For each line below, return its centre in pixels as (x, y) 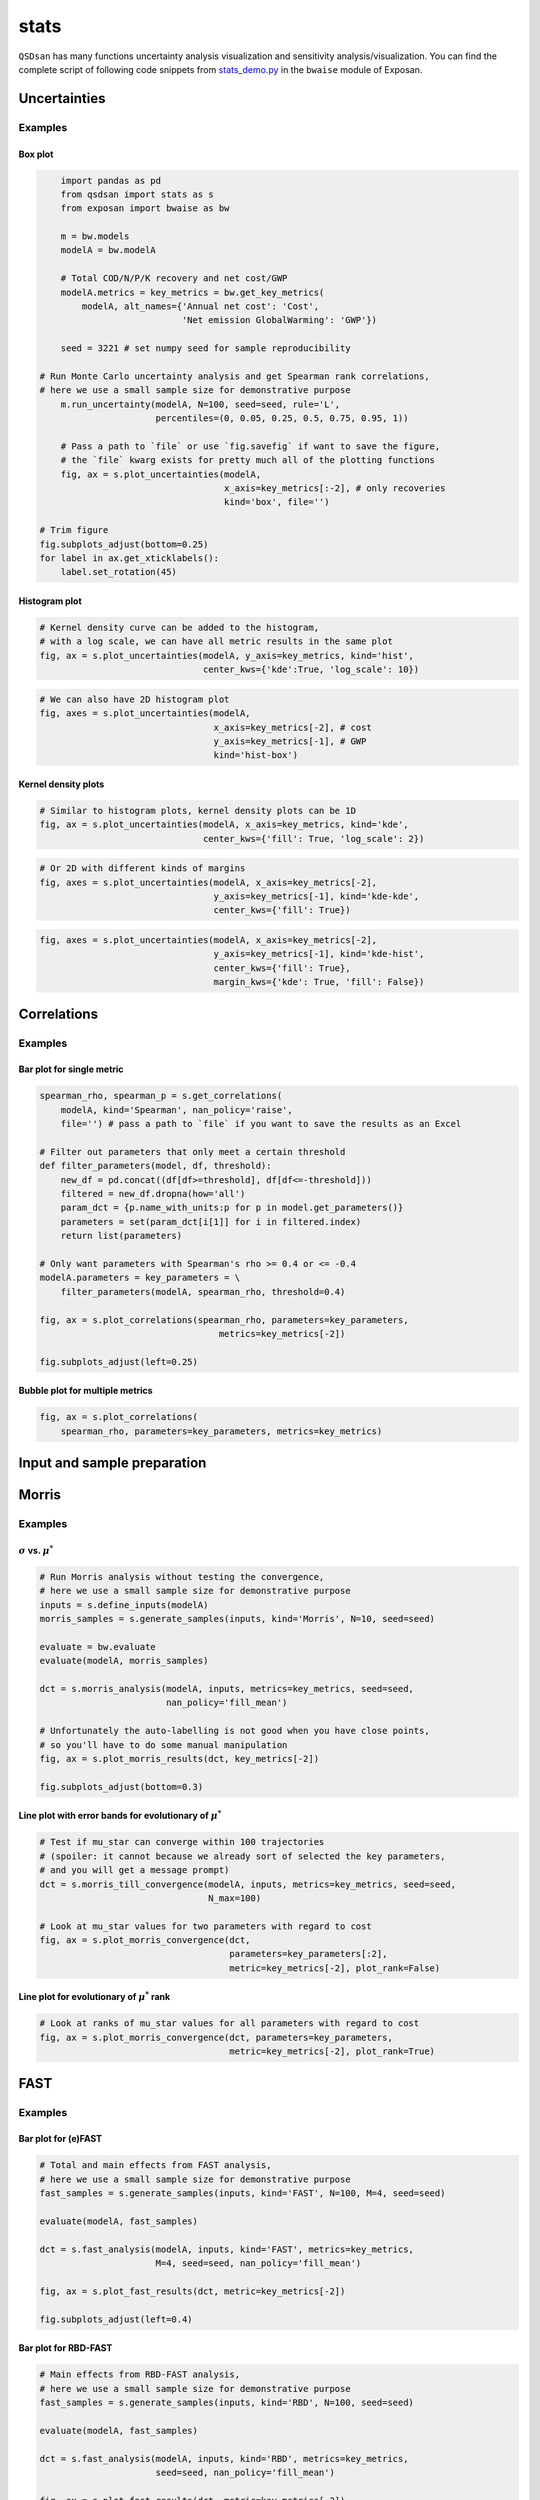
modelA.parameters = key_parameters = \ (139, 1278)
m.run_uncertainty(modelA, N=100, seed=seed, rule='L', (200, 404)
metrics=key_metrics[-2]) (282, 1333)
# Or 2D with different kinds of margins (142, 868)
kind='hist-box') (256, 755)
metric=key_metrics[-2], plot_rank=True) (332, 2051)
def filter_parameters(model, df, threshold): (155, 1166)
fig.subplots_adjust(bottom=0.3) (121, 1786)
